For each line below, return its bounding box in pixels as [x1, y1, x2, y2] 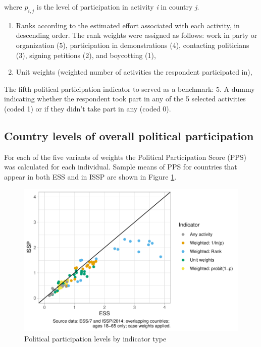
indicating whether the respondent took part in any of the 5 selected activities [4, 93, 246, 104]
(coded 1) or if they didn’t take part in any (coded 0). [4, 103, 171, 113]
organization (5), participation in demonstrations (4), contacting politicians [16, 39, 249, 50]
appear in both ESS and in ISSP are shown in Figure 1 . [4, 171, 177, 182]
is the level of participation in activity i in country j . [36, 2, 199, 12]
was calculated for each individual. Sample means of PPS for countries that [4, 161, 237, 172]
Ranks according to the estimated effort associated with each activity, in [16, 20, 240, 30]
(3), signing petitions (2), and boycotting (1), [16, 49, 156, 60]
